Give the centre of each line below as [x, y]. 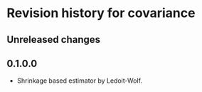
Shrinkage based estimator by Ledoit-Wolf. [80, 81]
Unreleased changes [54, 40]
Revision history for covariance [101, 13]
